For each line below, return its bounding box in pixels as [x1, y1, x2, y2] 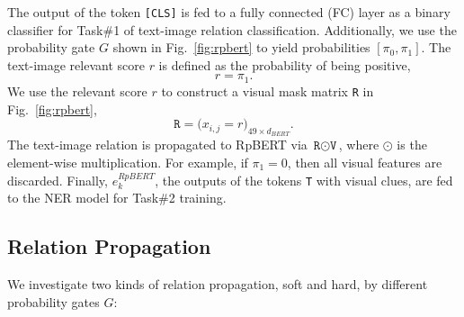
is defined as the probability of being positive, [158, 55, 411, 74]
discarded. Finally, [7, 170, 108, 189]
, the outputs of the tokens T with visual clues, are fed [155, 170, 453, 189]
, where [338, 135, 379, 154]
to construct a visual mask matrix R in [161, 81, 374, 100]
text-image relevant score [7, 55, 145, 74]
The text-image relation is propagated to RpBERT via [7, 135, 308, 154]
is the [397, 135, 427, 154]
